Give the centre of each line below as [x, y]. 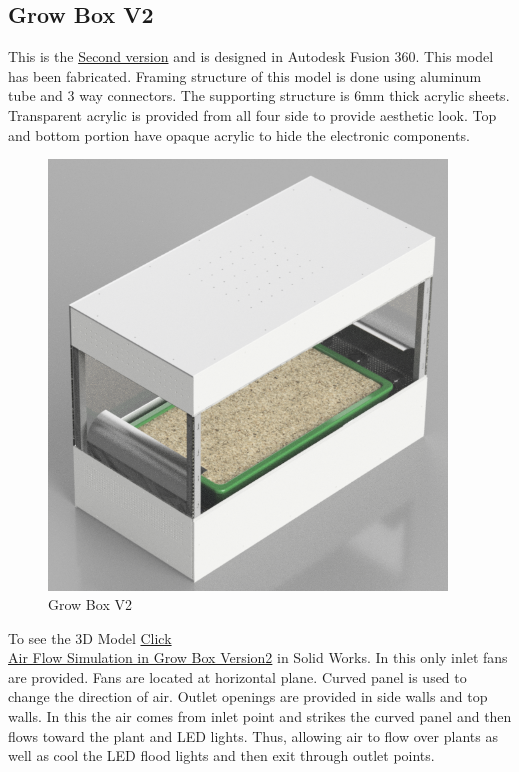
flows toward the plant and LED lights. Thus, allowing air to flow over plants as [253, 735]
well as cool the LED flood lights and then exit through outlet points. [221, 755]
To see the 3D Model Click [90, 637]
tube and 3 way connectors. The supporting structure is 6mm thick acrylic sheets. [259, 95]
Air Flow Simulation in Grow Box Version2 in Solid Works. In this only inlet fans [258, 657]
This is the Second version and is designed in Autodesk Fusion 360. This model [251, 56]
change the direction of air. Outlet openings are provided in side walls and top [248, 696]
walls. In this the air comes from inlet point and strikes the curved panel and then [260, 716]
